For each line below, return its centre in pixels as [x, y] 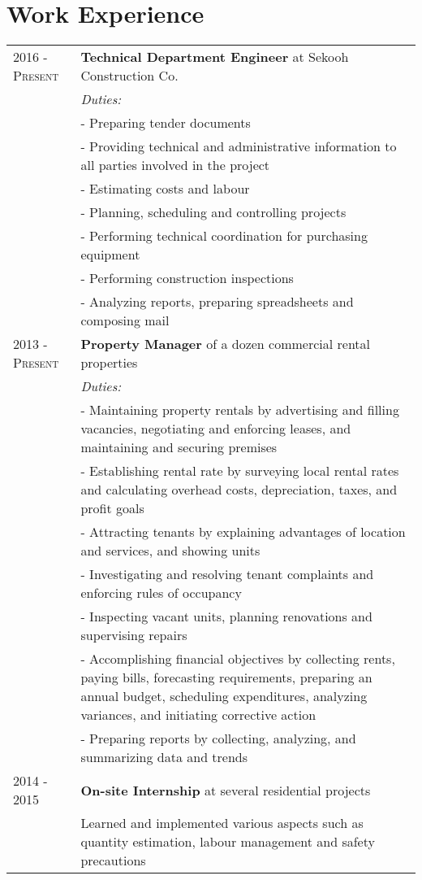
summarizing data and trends [164, 757]
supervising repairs [134, 635]
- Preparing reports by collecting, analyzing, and [218, 738]
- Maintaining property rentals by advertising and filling [240, 410]
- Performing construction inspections [187, 278]
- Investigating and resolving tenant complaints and [227, 574]
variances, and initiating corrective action [198, 715]
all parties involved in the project [175, 165]
